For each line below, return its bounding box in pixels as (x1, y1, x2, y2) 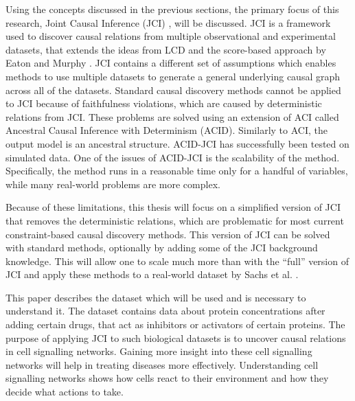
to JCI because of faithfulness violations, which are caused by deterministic (5, 96, 322, 111)
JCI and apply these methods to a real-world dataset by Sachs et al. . (5, 267, 299, 282)
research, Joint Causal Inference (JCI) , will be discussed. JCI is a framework (5, 15, 331, 30)
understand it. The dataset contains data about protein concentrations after (5, 303, 325, 318)
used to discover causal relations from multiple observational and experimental (5, 29, 336, 43)
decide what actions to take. (5, 385, 124, 399)
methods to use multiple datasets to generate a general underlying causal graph (5, 69, 341, 83)
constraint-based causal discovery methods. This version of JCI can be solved (5, 227, 330, 241)
